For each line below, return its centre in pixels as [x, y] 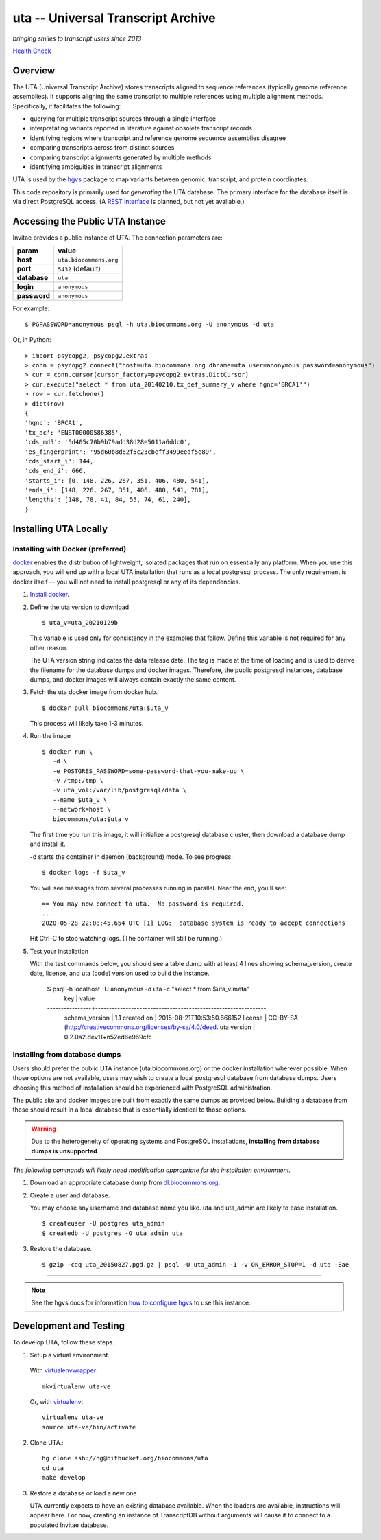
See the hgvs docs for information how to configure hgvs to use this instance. [141, 1303]
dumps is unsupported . [65, 1151]
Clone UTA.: [47, 1443]
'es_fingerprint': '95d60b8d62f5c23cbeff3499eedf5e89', [121, 452]
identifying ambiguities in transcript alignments [96, 166]
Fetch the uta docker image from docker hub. [94, 692]
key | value [79, 998]
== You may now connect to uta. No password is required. [143, 904]
